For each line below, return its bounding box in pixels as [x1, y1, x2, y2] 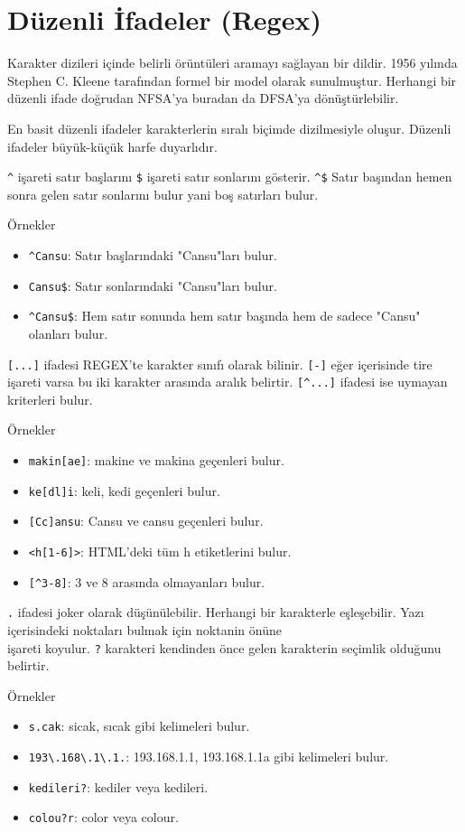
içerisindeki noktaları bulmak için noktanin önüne [7, 620, 282, 639]
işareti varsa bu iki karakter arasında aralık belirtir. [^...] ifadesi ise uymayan [7, 372, 448, 391]
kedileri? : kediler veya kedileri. [28, 777, 209, 796]
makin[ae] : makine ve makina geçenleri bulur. [28, 451, 284, 469]
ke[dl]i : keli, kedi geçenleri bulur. [28, 481, 220, 500]
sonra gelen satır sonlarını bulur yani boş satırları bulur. [7, 184, 319, 203]
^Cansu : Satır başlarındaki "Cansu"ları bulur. [28, 245, 277, 264]
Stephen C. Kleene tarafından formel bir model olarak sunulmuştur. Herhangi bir [7, 70, 457, 89]
